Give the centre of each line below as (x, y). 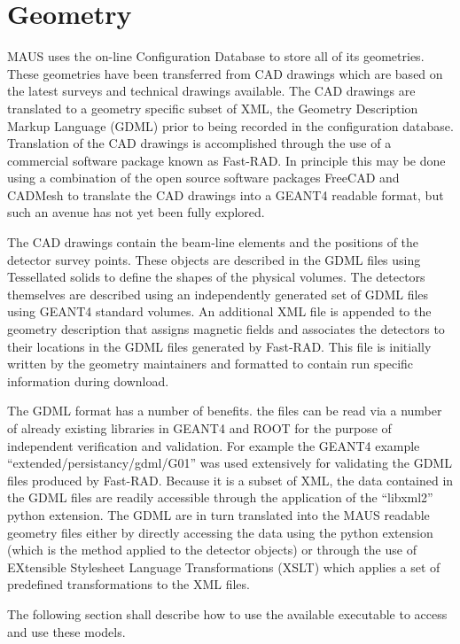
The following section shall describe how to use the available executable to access (227, 613)
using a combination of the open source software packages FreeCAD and (203, 178)
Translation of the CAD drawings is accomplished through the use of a (199, 143)
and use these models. (66, 631)
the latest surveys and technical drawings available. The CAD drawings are (211, 91)
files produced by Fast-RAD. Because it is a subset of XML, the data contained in (230, 480)
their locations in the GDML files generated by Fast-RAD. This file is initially (219, 346)
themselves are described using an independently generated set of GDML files (218, 294)
